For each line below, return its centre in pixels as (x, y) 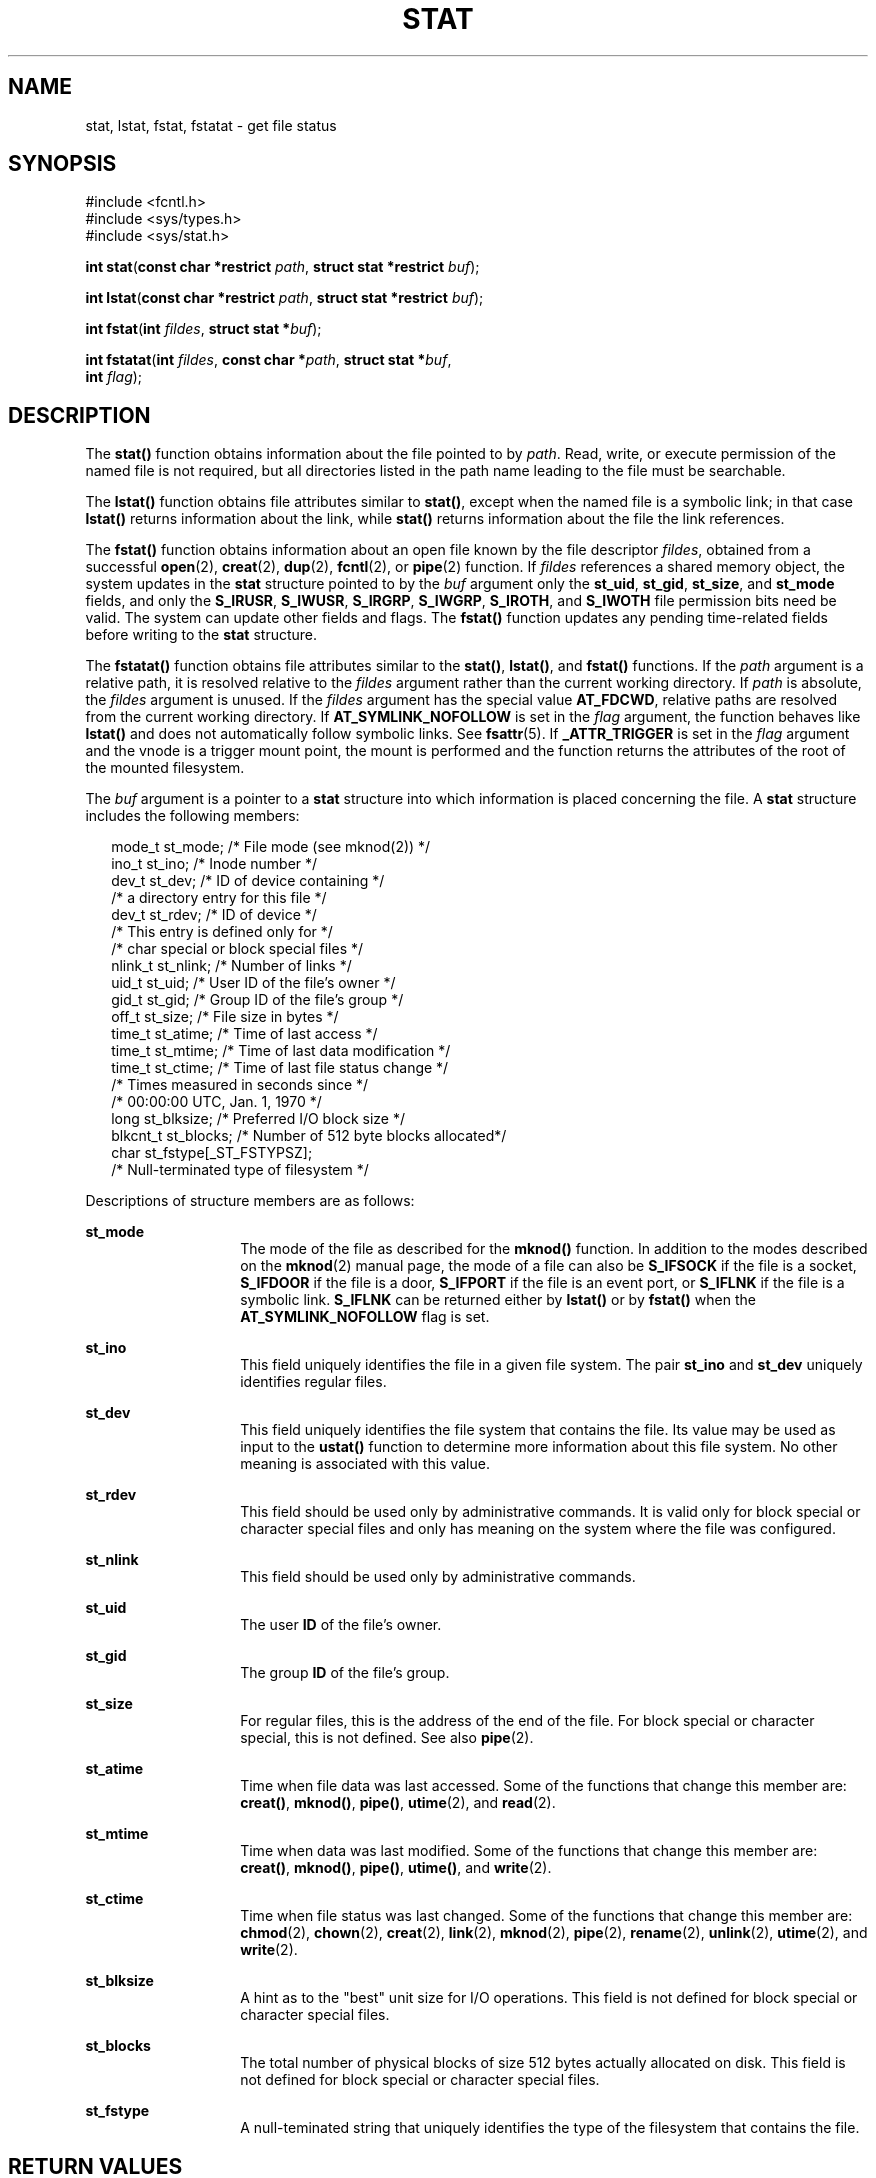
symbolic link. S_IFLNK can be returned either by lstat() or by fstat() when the (498, 1300)
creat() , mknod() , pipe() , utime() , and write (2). (396, 1868)
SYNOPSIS (62, 164)
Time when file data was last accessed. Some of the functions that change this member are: (543, 1786)
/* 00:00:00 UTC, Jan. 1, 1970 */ (216, 1102)
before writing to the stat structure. (201, 635)
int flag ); (114, 377)
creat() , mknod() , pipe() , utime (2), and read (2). (398, 1803)
